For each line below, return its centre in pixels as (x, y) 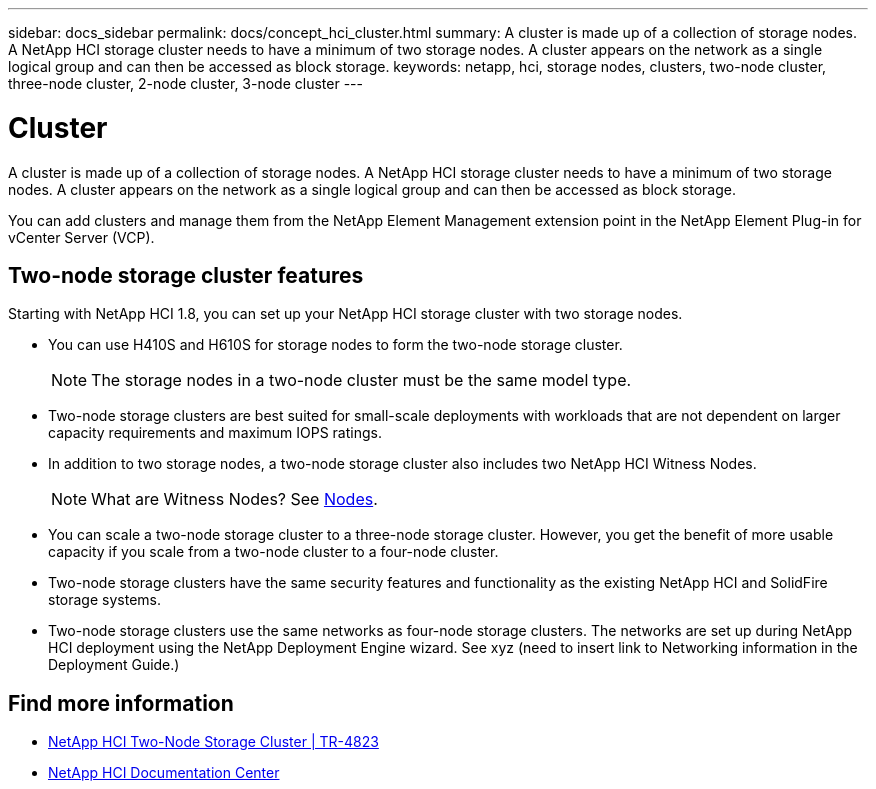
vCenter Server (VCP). (81, 237)
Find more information (121, 703)
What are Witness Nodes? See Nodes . (234, 499)
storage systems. (104, 600)
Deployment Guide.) (114, 665)
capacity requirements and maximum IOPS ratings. (215, 433)
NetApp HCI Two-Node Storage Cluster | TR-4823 (213, 742)
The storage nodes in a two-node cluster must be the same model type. (361, 380)
